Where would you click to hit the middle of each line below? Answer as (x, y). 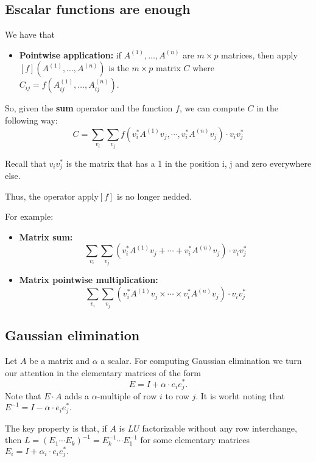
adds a (77, 396)
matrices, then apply (259, 54)
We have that (30, 34)
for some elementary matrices (195, 440)
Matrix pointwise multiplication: (89, 280)
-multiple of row (127, 396)
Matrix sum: (46, 236)
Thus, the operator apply (52, 196)
